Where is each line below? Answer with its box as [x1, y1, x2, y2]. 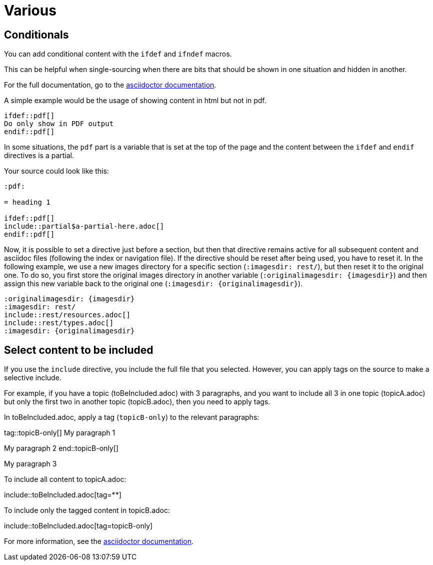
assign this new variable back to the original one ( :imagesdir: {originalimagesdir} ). [4, 279, 303, 288]
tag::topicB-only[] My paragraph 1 [4, 428, 115, 437]
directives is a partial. [4, 151, 74, 160]
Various [4, 2, 56, 19]
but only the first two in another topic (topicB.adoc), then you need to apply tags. [4, 397, 270, 406]
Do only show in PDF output [4, 120, 114, 128]
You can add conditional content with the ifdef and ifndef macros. [4, 50, 232, 59]
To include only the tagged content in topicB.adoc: [4, 506, 170, 515]
